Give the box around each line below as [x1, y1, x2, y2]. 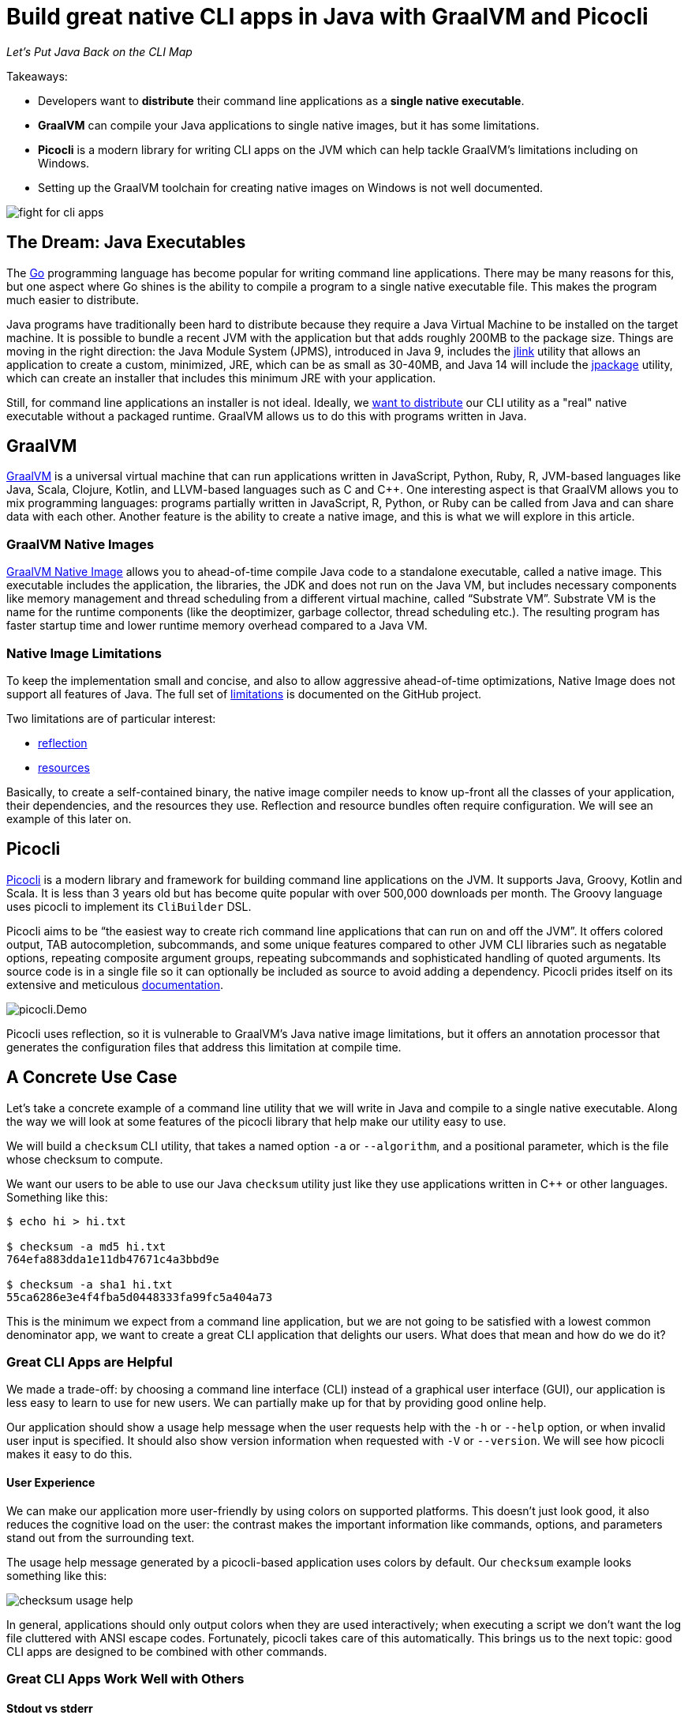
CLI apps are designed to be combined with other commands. [6, 1644, 327, 1658]
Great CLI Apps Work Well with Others [6, 1670, 245, 1687]
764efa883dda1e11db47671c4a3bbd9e [6, 1252, 219, 1266]
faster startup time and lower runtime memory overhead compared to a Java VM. [6, 619, 428, 633]
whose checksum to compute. [6, 1152, 163, 1166]
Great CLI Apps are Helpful [6, 1354, 173, 1370]
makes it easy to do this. [6, 1447, 133, 1461]
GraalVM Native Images [6, 536, 155, 552]
